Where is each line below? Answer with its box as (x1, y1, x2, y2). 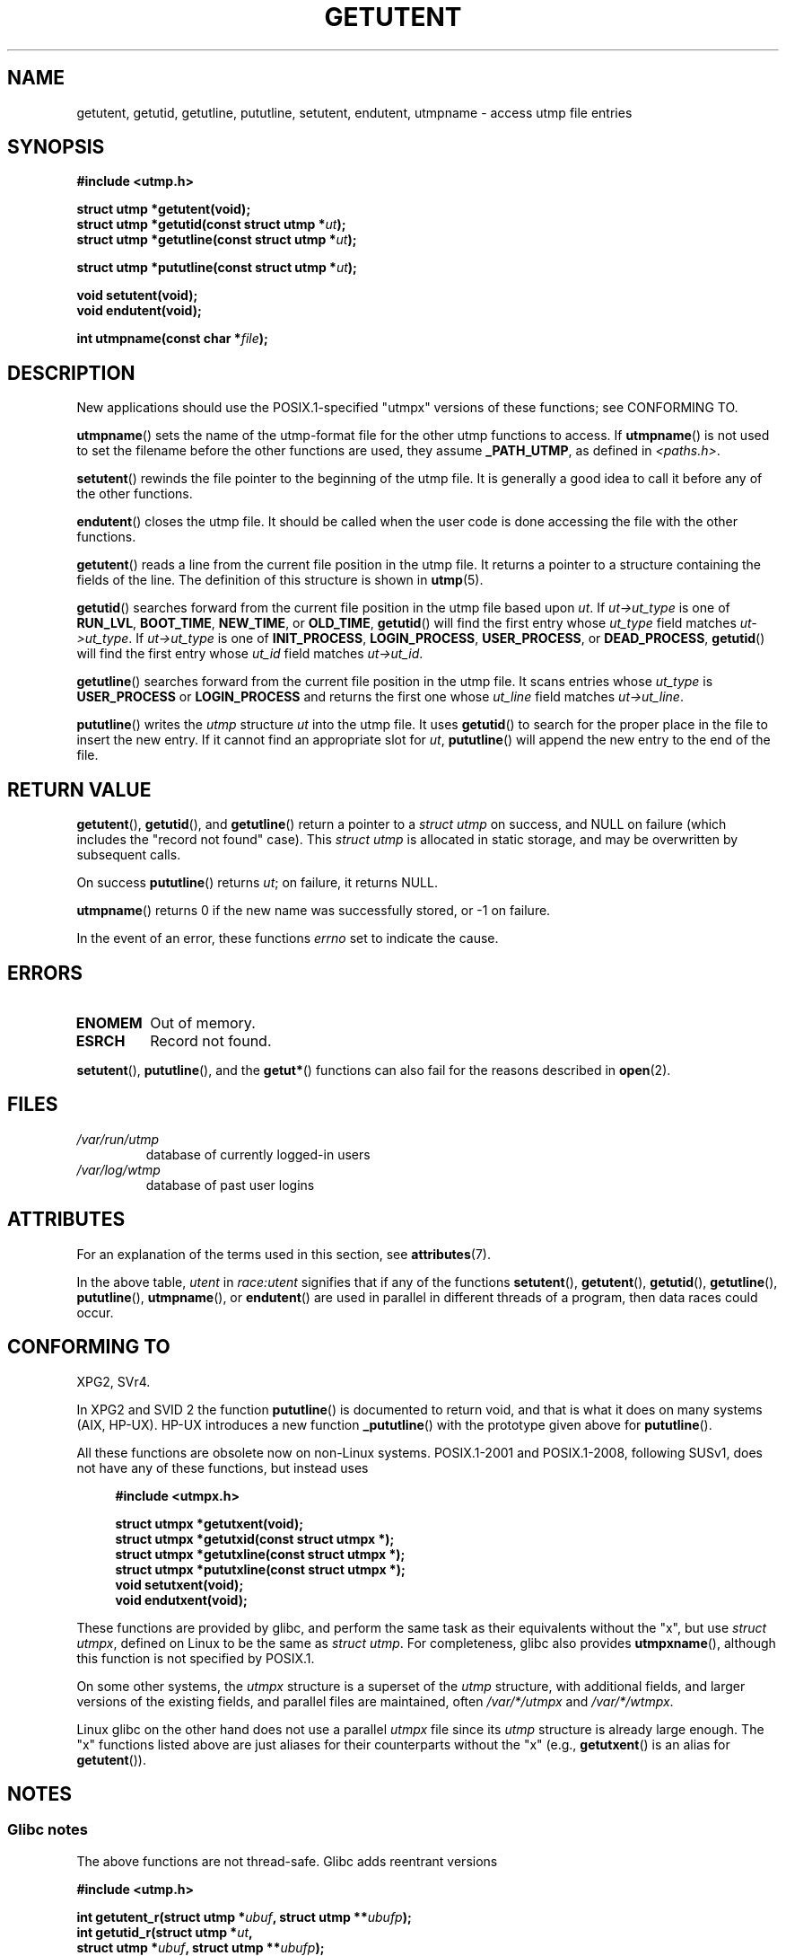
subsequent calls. (76, 847, 181, 863)
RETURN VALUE (7, 778, 152, 801)
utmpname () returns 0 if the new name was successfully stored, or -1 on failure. (76, 903, 551, 919)
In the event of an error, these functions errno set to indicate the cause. (76, 930, 499, 947)
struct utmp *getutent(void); (76, 201, 251, 217)
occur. (76, 1304, 114, 1320)
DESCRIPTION (7, 361, 135, 384)
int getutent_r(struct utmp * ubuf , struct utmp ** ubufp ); (76, 1908, 412, 1925)
